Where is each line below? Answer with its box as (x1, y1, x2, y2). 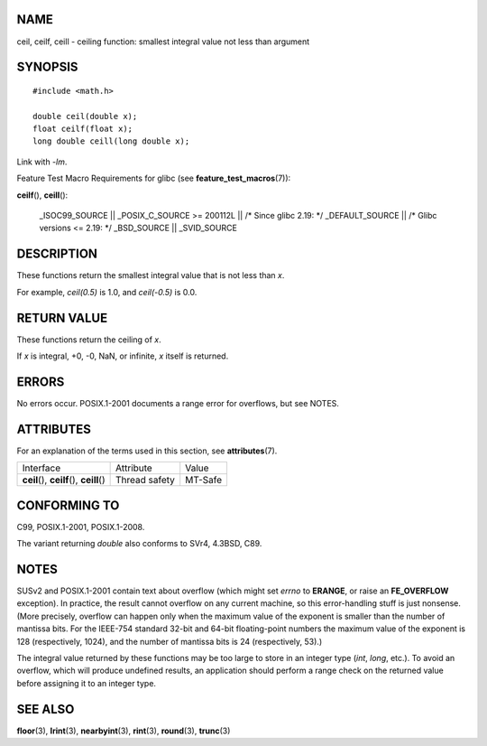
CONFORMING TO (16, 498, 120, 513)
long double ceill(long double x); (32, 136, 190, 146)
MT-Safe (185, 474, 223, 487)
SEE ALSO (16, 701, 75, 717)
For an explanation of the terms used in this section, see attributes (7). (16, 445, 278, 456)
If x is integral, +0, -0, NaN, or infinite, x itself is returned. (16, 350, 229, 361)
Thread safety (115, 474, 176, 487)
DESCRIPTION (16, 247, 98, 262)
